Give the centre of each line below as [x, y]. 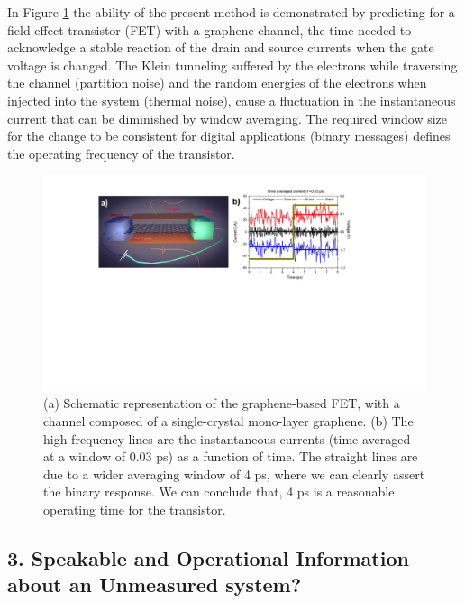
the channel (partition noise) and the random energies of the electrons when [217, 83]
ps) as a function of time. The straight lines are [287, 456]
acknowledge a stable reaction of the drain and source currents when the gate [221, 47]
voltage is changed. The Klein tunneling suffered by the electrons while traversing [232, 65]
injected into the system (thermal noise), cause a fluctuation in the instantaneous [232, 100]
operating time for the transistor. [135, 509]
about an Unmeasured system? [155, 584]
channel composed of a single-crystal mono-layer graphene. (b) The [228, 421]
